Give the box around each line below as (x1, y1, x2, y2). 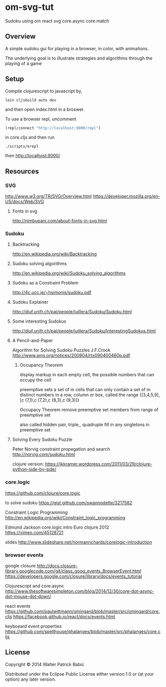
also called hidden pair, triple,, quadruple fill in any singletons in (19, 421, 150, 428)
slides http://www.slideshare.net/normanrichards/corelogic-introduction (5, 539, 152, 545)
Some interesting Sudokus (12, 318, 66, 324)
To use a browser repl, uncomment (5, 116, 77, 122)
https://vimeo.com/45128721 (5, 529, 63, 535)
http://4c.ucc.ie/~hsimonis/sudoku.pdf (12, 289, 92, 295)
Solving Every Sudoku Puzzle (12, 436, 73, 443)
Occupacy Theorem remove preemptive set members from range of (19, 407, 159, 413)
